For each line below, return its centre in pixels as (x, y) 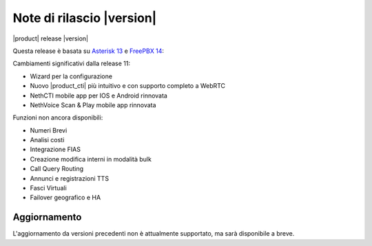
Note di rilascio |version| (85, 18)
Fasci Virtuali (48, 188)
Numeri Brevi (49, 130)
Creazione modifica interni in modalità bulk (91, 159)
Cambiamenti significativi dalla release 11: (72, 64)
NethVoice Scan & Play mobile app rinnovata (93, 105)
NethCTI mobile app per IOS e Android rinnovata (99, 96)
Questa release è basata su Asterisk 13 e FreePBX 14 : (89, 51)
